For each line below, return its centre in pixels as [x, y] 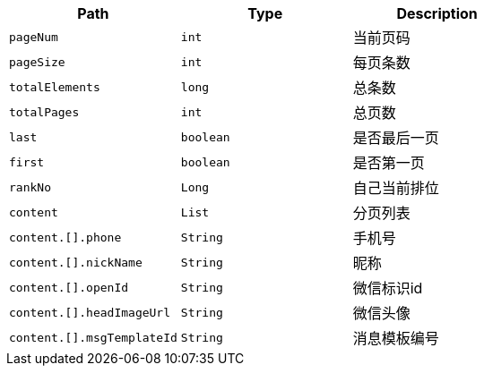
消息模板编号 [396, 338]
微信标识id [388, 288]
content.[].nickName [76, 262]
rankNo [30, 187]
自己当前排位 [396, 188]
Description [437, 13]
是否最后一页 [396, 138]
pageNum [34, 37]
